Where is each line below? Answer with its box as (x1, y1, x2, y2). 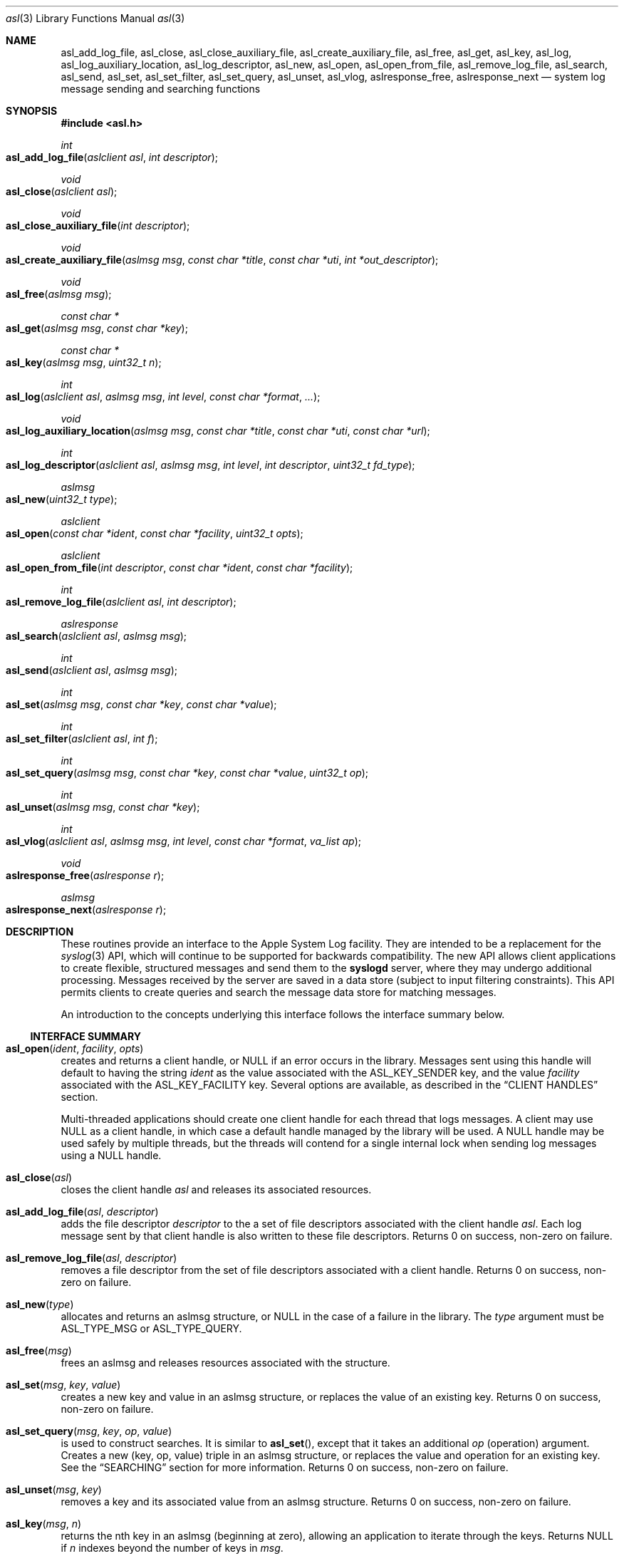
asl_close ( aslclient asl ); (6, 185, 118, 197)
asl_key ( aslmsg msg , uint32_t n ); (6, 356, 162, 368)
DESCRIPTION (6, 925, 74, 938)
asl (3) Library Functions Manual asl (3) (6, 12, 185, 24)
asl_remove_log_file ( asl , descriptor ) (6, 1252, 177, 1264)
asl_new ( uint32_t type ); (6, 493, 118, 505)
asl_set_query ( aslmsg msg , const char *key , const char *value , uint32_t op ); (6, 767, 369, 779)
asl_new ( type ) (6, 1298, 74, 1310)
